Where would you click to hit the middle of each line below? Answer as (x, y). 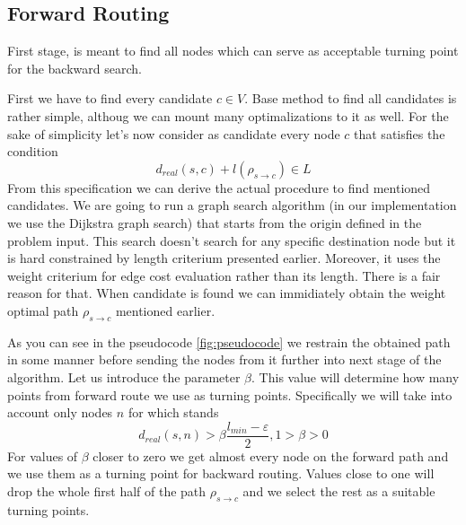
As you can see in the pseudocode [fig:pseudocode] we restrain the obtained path (229, 341)
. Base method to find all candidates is (351, 98)
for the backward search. (75, 68)
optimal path (43, 310)
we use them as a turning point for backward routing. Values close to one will (221, 473)
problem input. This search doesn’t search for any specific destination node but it (232, 240)
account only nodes (60, 412)
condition (33, 151)
